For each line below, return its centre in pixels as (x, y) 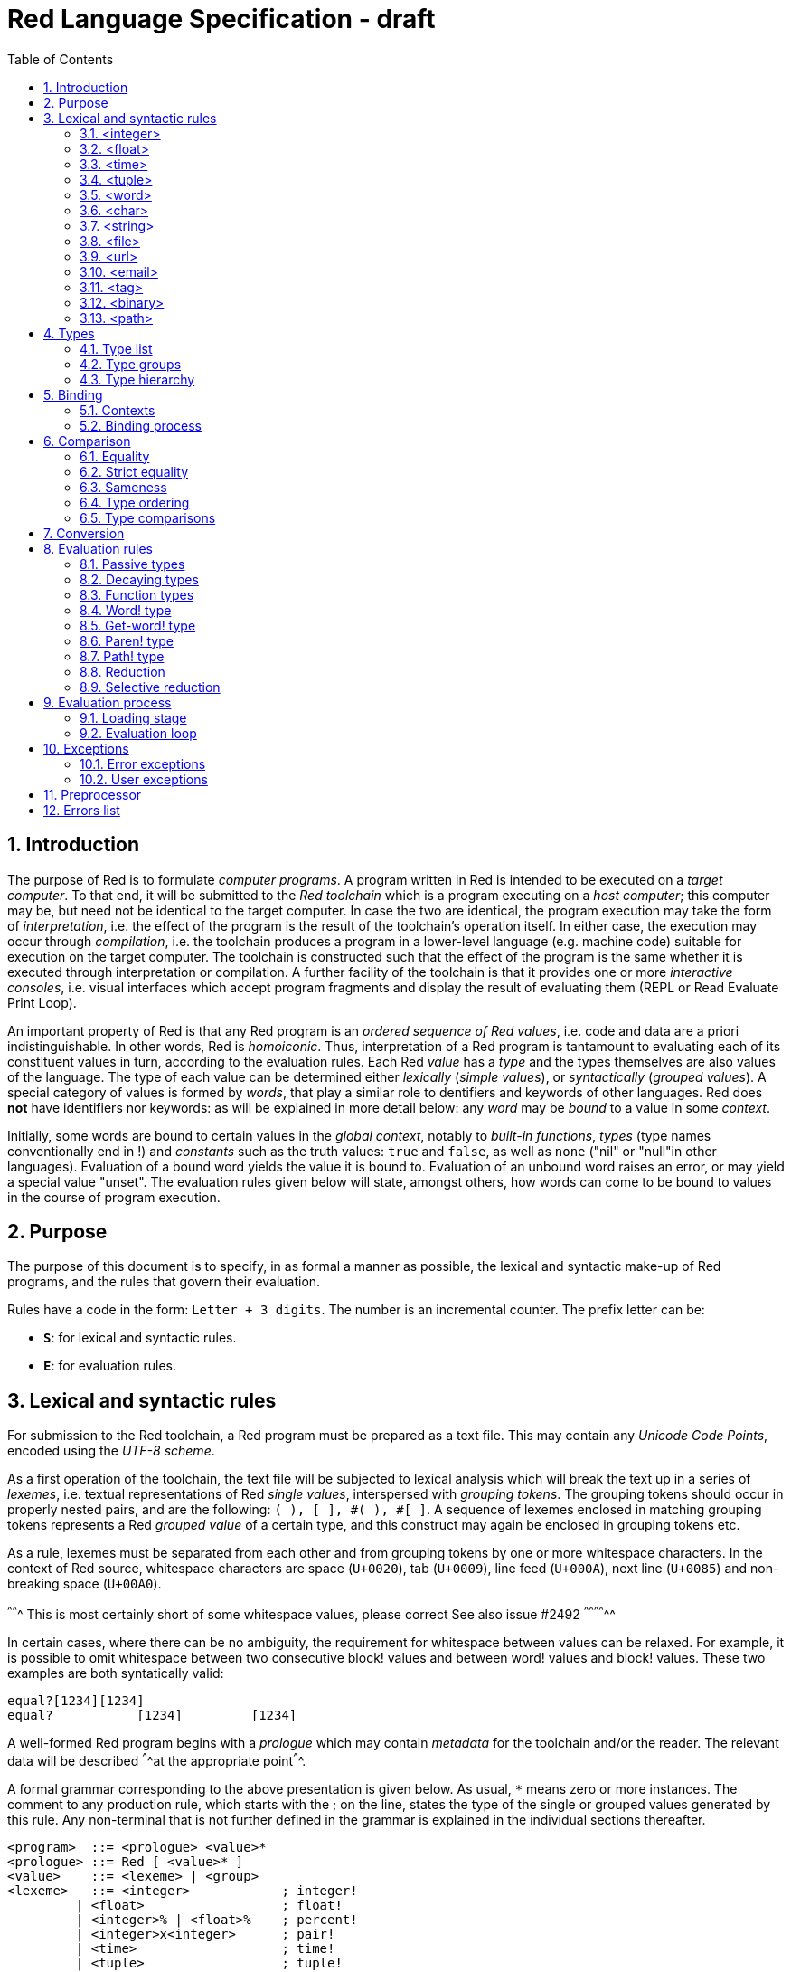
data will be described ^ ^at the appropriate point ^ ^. (157, 1759)
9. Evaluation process (108, 702)
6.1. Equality (115, 456)
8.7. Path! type (122, 656)
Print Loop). (42, 1002)
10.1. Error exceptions (143, 763)
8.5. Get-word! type (138, 625)
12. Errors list (82, 810)
